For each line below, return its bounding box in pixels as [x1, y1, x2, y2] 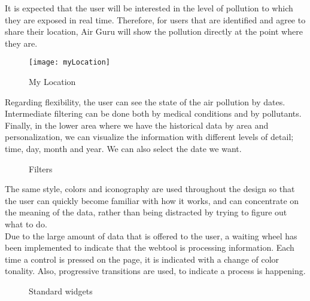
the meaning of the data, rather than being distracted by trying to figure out [5, 206, 287, 218]
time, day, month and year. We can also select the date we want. [5, 142, 242, 154]
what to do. [5, 217, 47, 230]
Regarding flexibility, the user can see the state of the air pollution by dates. [5, 95, 285, 108]
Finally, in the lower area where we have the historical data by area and [5, 118, 269, 131]
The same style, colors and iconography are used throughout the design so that [5, 183, 295, 195]
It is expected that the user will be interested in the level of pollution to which [5, 2, 293, 14]
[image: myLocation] [29, 58, 111, 67]
